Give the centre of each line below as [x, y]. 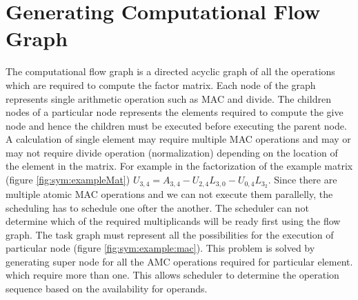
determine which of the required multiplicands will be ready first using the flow [173, 221]
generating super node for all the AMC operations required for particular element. [179, 261]
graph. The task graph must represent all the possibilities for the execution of [170, 234]
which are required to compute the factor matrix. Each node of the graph [161, 84]
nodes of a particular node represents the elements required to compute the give [175, 112]
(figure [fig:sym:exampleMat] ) [68, 180]
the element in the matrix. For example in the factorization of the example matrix [179, 166]
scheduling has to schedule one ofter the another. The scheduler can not [157, 207]
